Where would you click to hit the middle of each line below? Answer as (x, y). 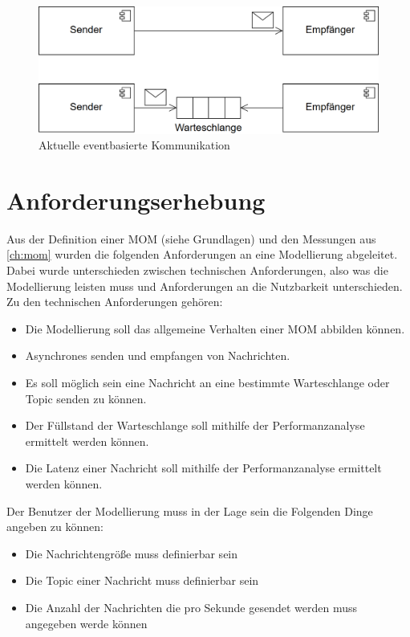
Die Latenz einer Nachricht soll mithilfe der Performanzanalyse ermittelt (203, 468)
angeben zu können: (55, 527)
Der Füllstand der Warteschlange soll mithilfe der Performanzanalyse (195, 425)
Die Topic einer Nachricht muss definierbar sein (142, 580)
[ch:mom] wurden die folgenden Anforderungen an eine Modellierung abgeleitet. (202, 254)
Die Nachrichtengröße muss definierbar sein (132, 553)
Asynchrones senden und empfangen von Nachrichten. (158, 355)
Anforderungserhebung (136, 200)
